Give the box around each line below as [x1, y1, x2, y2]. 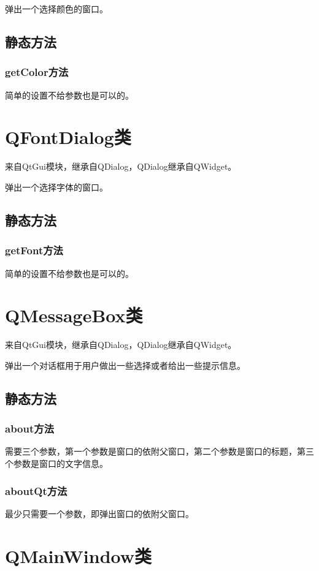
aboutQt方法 [5, 483, 67, 498]
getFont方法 [5, 243, 63, 258]
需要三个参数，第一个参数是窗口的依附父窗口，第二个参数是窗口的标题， [5, 445, 297, 458]
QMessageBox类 [5, 303, 143, 328]
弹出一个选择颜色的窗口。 [5, 2, 108, 15]
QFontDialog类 [5, 124, 131, 149]
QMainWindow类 [5, 543, 152, 568]
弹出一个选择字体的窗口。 [5, 180, 108, 193]
